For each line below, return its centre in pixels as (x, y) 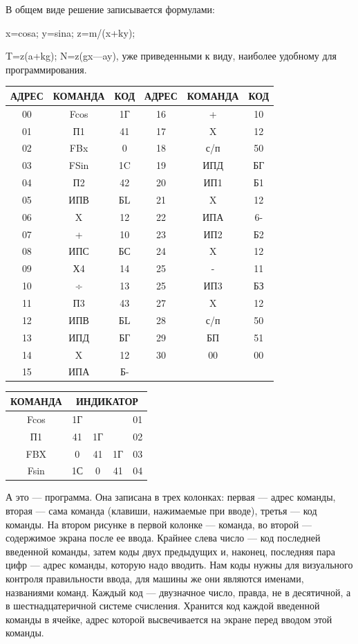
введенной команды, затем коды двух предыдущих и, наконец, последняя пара (170, 551)
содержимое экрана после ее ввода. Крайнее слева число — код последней (163, 538)
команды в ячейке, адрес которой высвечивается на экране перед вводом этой (169, 619)
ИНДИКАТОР (107, 401)
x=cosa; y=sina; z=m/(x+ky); (70, 32)
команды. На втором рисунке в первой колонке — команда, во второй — (159, 524)
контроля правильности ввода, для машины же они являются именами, (155, 578)
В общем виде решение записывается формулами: (110, 9)
